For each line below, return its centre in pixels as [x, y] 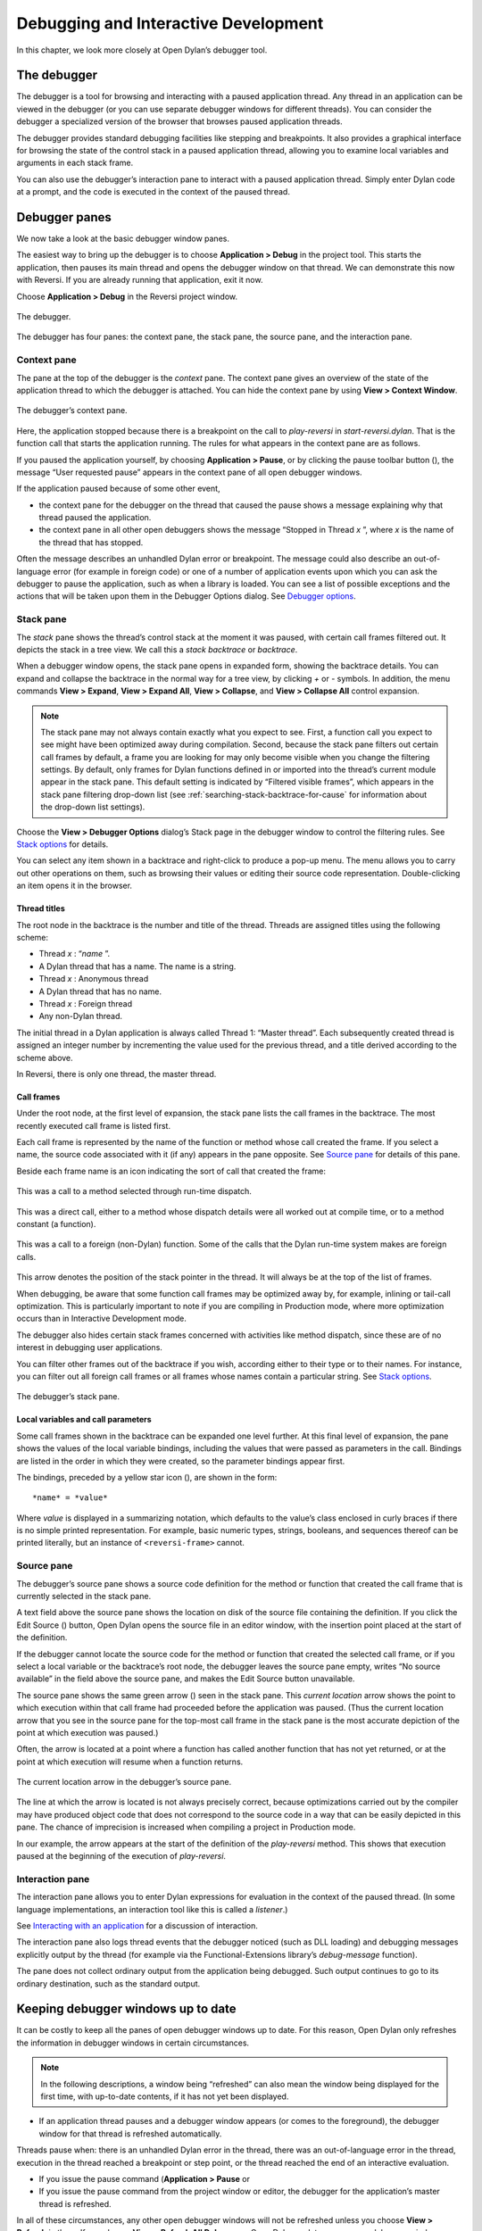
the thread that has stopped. [91, 542]
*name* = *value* [70, 1498]
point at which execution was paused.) [87, 1732]
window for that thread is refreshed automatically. [130, 2134]
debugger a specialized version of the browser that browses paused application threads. [179, 121]
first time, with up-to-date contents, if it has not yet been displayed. [165, 2096]
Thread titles [41, 908]
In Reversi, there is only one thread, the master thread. [116, 1074]
